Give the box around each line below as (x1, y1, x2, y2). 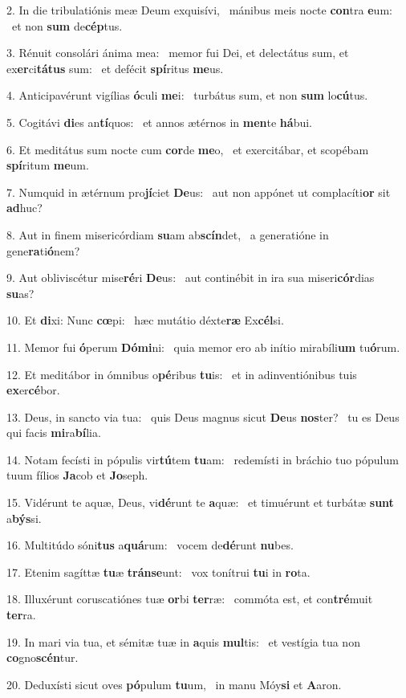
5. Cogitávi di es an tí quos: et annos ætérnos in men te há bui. (6, 113, 312, 130)
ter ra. (6, 606, 36, 623)
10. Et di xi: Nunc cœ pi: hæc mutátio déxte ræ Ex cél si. (6, 312, 284, 329)
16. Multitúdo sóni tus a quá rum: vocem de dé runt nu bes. (6, 537, 294, 553)
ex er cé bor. (6, 382, 60, 398)
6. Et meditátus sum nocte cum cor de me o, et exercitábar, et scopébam (6, 141, 369, 157)
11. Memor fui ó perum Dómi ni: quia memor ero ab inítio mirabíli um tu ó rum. (6, 338, 400, 355)
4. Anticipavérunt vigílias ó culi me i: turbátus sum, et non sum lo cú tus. (6, 87, 368, 104)
